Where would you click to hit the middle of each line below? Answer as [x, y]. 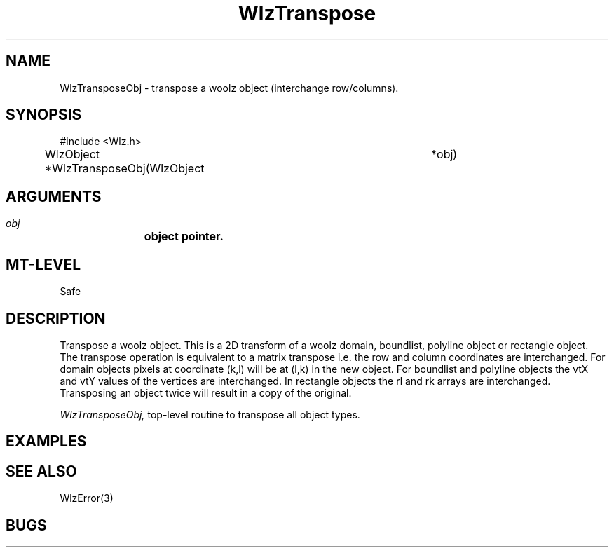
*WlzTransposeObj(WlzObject [124, 169]
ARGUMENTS [54, 196]
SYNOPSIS [44, 115]
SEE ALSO [41, 471]
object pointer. [184, 237]
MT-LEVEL [43, 264]
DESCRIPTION [56, 318]
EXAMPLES [46, 442]
